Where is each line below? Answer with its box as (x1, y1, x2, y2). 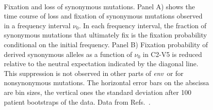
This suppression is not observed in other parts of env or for (4, 68, 183, 78)
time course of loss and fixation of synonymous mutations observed (4, 11, 203, 21)
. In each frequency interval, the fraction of (79, 20, 207, 30)
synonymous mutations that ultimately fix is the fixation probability (4, 30, 207, 40)
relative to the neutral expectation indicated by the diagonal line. (4, 58, 198, 69)
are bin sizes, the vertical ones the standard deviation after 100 (4, 87, 192, 97)
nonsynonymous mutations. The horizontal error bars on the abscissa (4, 77, 209, 88)
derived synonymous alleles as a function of (4, 49, 132, 59)
